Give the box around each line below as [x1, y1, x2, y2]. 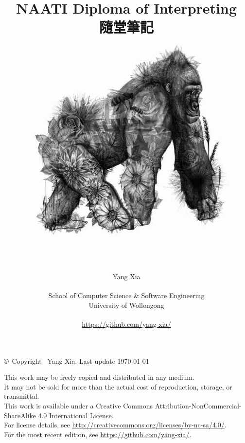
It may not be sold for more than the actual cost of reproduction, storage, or [4, 381, 232, 391]
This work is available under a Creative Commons [4, 401, 153, 411]
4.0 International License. [38, 410, 114, 420]
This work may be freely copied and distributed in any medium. [4, 372, 194, 382]
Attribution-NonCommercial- [155, 401, 242, 411]
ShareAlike [4, 410, 36, 420]
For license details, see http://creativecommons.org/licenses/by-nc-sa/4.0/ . [4, 420, 227, 430]
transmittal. [4, 391, 39, 401]
